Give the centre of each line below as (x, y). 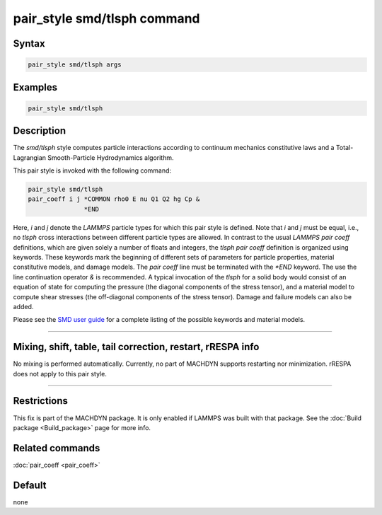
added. (23, 306)
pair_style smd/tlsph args (75, 65)
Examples (35, 87)
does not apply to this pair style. (60, 374)
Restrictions (41, 401)
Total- (345, 148)
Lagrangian (29, 157)
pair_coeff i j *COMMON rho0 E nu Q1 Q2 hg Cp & (114, 199)
